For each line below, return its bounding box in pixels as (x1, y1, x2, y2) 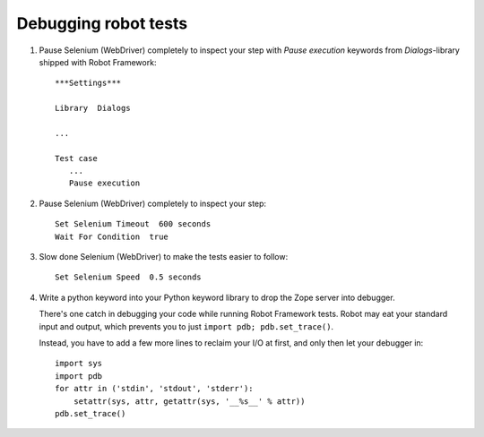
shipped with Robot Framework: (39, 56, 157, 67)
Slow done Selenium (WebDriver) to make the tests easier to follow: (39, 252, 289, 262)
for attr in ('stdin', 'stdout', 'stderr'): (55, 383, 255, 394)
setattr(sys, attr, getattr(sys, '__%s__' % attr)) (73, 396, 306, 407)
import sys (55, 358, 103, 369)
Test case (55, 153, 98, 163)
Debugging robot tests (16, 13, 188, 33)
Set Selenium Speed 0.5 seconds (55, 272, 202, 282)
